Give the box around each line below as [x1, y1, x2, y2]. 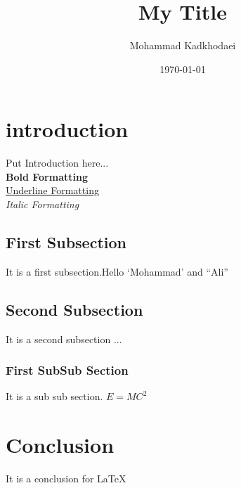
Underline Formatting [6, 183, 99, 198]
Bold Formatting [6, 169, 88, 184]
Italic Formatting [6, 197, 79, 212]
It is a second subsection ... [6, 331, 122, 346]
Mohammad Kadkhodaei [129, 38, 236, 53]
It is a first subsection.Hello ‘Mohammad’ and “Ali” [6, 264, 228, 278]
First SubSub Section [6, 361, 129, 379]
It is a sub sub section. [6, 389, 103, 404]
